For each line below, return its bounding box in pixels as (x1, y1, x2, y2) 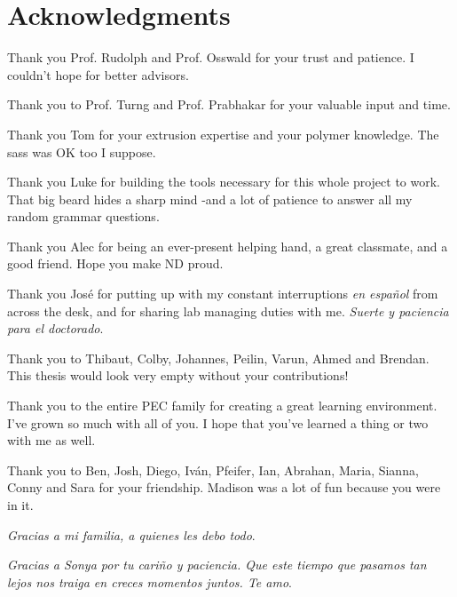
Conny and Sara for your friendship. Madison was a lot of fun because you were (7, 478, 441, 497)
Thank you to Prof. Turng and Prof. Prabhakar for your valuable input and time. (7, 95, 451, 114)
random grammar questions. (7, 207, 160, 226)
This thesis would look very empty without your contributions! (7, 366, 349, 385)
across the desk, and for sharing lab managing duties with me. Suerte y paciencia (7, 301, 449, 320)
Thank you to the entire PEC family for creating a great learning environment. (7, 396, 437, 415)
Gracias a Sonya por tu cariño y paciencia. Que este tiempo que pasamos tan (7, 555, 427, 574)
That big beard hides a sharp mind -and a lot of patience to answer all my (7, 189, 413, 208)
